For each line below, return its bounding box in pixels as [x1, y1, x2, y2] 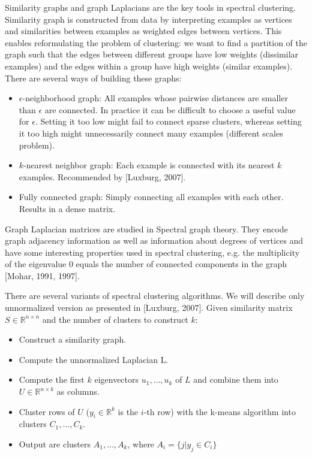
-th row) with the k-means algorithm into [143, 405, 296, 417]
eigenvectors [94, 373, 139, 386]
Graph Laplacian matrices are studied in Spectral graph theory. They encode [5, 222, 288, 235]
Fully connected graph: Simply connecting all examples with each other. [19, 190, 284, 203]
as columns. [56, 385, 100, 398]
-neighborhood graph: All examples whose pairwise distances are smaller [22, 92, 288, 104]
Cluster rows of [19, 405, 75, 417]
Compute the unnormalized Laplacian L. [19, 353, 169, 365]
